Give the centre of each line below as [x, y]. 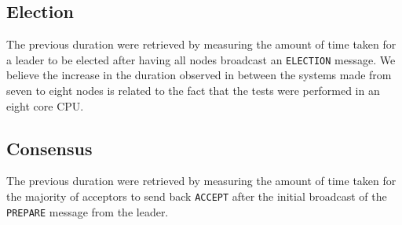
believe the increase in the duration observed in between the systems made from [199, 75]
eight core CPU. [45, 105]
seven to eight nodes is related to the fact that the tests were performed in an [193, 91]
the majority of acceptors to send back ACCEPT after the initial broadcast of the [197, 196]
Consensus [49, 148]
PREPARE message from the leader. [88, 211]
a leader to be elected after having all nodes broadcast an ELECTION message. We [201, 59]
